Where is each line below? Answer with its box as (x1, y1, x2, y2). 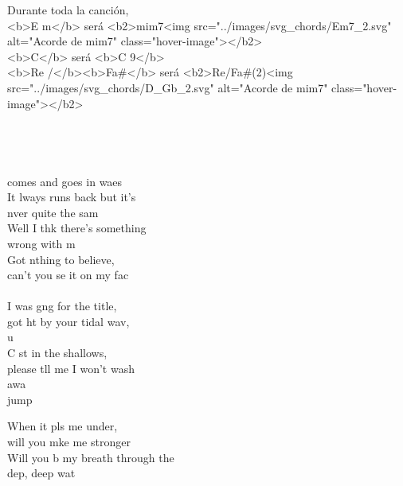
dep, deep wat (7, 465, 76, 481)
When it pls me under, (7, 418, 118, 434)
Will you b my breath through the (7, 449, 174, 465)
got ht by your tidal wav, (7, 313, 130, 329)
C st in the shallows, (7, 344, 108, 361)
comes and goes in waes (7, 173, 123, 189)
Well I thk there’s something (7, 220, 147, 236)
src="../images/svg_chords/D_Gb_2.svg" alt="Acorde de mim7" (7, 79, 328, 95)
